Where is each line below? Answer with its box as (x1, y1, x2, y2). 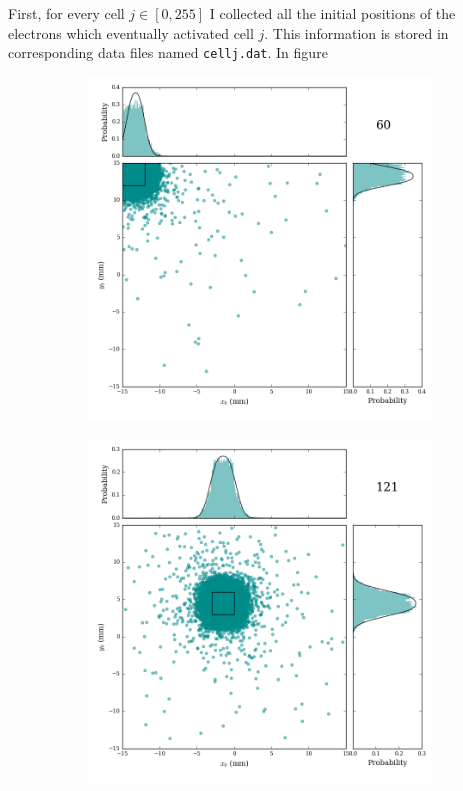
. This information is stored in (264, 22, 449, 43)
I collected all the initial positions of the (209, 3, 456, 23)
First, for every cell (8, 3, 125, 23)
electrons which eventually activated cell (8, 22, 254, 43)
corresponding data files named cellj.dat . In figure (8, 42, 328, 63)
